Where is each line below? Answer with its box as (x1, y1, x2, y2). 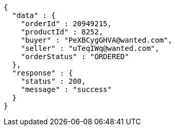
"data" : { (12, 11, 56, 20)
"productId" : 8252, (21, 28, 103, 36)
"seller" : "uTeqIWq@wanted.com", (21, 44, 160, 52)
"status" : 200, (21, 77, 86, 85)
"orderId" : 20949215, (21, 20, 112, 28)
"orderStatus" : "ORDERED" (21, 52, 129, 61)
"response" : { (12, 69, 73, 77)
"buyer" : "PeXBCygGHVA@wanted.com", (21, 36, 172, 44)
